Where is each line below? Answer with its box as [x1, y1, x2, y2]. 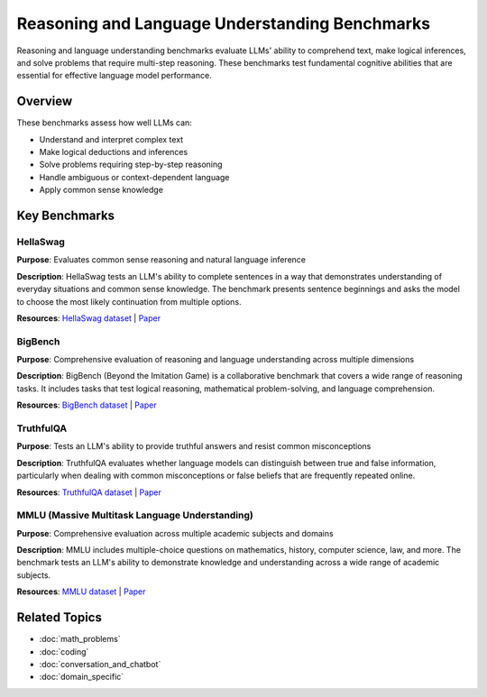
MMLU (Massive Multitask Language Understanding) [16, 509, 254, 522]
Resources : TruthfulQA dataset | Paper [16, 487, 162, 498]
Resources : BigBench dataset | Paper [16, 399, 157, 410]
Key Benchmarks [16, 208, 115, 223]
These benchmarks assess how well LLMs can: [16, 117, 193, 128]
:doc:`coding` [39, 646, 89, 657]
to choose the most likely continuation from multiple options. [16, 296, 243, 307]
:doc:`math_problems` [39, 634, 121, 645]
